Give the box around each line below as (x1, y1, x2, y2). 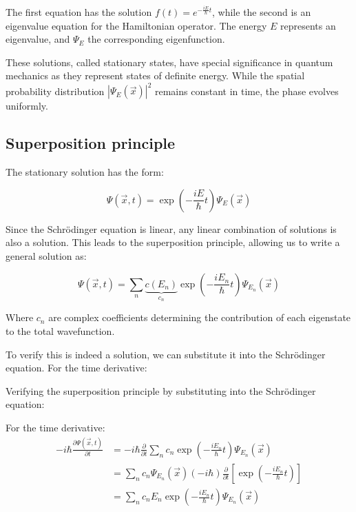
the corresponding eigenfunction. (87, 32, 225, 46)
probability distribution (6, 83, 105, 98)
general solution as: (6, 249, 87, 263)
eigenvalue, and (6, 32, 70, 46)
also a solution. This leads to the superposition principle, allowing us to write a (6, 235, 340, 249)
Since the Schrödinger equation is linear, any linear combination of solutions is (6, 221, 337, 236)
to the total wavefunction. (6, 324, 115, 338)
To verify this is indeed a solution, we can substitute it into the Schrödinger (6, 347, 326, 361)
